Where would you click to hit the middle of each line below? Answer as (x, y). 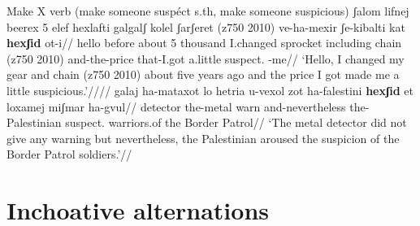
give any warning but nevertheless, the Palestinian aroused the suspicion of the (203, 138)
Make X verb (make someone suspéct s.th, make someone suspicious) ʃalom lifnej (208, 11)
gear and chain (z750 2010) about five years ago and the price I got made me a (203, 74)
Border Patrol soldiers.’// (69, 154)
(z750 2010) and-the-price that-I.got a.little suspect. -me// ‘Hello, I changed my (206, 58)
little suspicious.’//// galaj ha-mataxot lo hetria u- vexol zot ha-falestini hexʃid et (210, 90)
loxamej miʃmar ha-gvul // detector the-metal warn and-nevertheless (176, 106)
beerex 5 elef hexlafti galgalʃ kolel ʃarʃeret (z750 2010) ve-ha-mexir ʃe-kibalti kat (206, 26)
